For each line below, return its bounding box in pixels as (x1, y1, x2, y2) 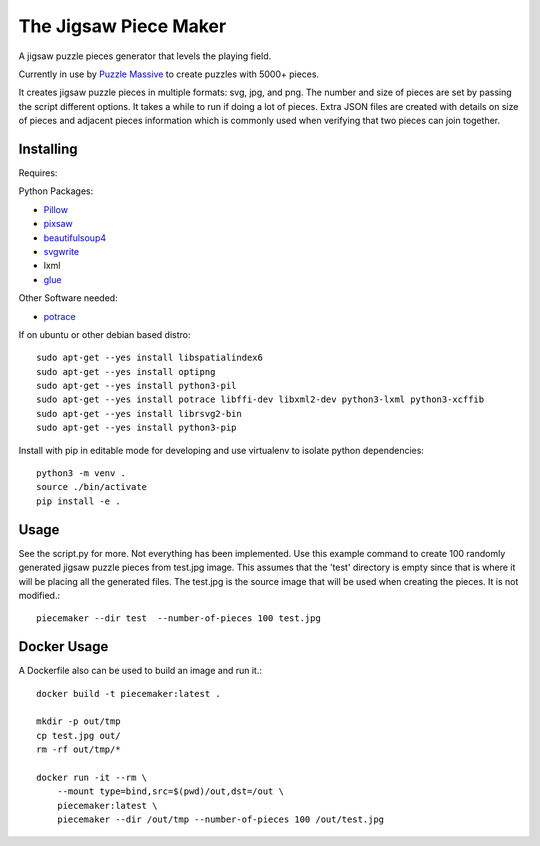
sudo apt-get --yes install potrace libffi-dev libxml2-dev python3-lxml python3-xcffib (36, 394, 485, 405)
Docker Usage (18, 638, 109, 655)
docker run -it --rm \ (36, 771, 148, 783)
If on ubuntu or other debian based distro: (18, 328, 191, 340)
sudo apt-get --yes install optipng (36, 366, 216, 377)
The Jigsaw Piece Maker (18, 15, 227, 37)
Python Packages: (18, 185, 94, 197)
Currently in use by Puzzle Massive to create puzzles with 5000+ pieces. (18, 68, 320, 80)
